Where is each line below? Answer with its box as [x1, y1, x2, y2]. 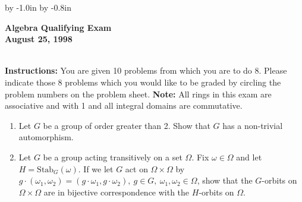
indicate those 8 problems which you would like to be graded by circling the [5, 75, 281, 88]
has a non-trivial [222, 119, 283, 131]
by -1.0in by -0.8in [5, 1, 72, 13]
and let [236, 150, 262, 163]
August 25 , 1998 [5, 33, 73, 45]
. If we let [78, 162, 114, 175]
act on [125, 162, 148, 175]
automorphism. [18, 131, 74, 143]
